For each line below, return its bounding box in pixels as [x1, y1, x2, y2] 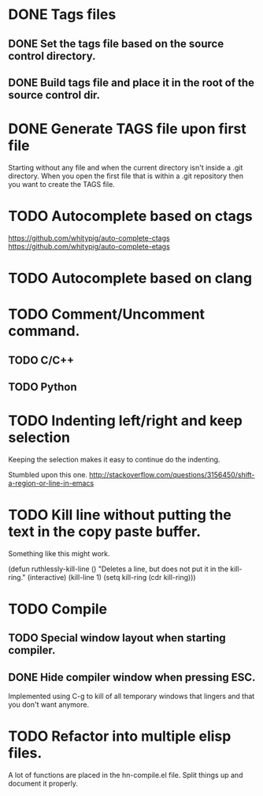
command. [8, 322, 80, 340]
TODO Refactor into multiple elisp [8, 727, 232, 746]
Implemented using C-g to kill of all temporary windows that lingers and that [8, 692, 255, 701]
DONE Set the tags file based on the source [8, 37, 224, 50]
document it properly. [8, 779, 79, 788]
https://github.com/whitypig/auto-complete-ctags [8, 233, 171, 242]
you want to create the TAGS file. [8, 179, 116, 189]
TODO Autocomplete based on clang [8, 270, 253, 287]
